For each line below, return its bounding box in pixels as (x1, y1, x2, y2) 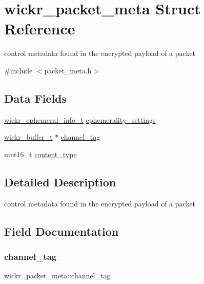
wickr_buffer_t (4, 131, 53, 142)
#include (4, 65, 33, 75)
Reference (4, 18, 75, 39)
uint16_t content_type (4, 148, 77, 159)
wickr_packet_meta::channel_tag (4, 270, 111, 281)
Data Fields (4, 90, 67, 106)
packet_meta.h (44, 65, 92, 75)
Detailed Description (4, 174, 116, 190)
